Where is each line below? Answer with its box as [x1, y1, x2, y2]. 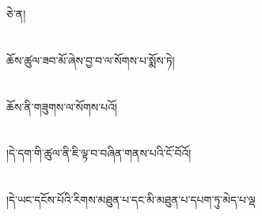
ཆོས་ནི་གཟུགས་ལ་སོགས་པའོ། [6, 98, 118, 115]
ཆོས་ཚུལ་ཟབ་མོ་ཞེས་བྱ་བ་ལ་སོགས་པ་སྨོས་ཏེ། [6, 51, 175, 68]
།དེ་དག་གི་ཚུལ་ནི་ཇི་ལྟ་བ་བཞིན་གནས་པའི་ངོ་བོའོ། [6, 145, 192, 161]
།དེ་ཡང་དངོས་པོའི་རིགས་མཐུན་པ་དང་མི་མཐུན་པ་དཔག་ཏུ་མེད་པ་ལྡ [6, 191, 256, 208]
